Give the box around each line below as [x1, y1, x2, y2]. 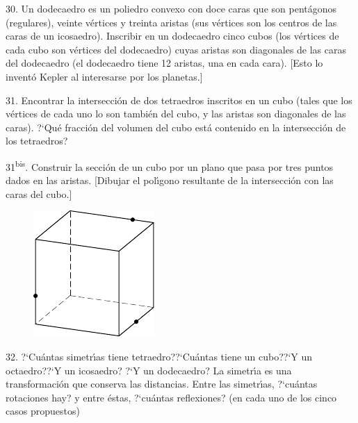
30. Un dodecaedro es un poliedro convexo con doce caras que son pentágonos [6, 1, 337, 15]
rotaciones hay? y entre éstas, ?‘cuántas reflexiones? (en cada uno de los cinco [6, 390, 337, 404]
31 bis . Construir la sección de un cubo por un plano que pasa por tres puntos [6, 157, 334, 174]
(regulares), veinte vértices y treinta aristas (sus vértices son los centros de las [6, 15, 337, 29]
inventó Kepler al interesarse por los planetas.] [6, 69, 203, 83]
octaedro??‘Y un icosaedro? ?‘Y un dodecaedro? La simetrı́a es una [6, 363, 292, 377]
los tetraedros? [6, 133, 68, 148]
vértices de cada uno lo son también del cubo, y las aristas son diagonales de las [6, 106, 346, 121]
